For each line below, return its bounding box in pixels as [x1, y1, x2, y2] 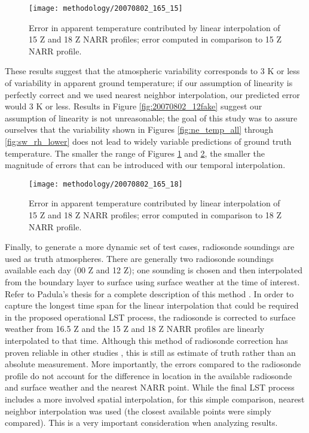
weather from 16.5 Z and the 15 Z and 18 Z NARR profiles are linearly [5, 322, 265, 335]
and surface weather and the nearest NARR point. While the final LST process [5, 381, 295, 394]
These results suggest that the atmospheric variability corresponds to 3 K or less [5, 65, 300, 77]
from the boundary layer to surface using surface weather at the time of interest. [5, 276, 300, 288]
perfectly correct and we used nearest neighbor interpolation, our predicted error [5, 88, 300, 100]
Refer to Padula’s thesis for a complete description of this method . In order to [5, 287, 294, 300]
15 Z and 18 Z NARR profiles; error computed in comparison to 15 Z [29, 33, 282, 45]
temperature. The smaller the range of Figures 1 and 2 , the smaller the [5, 147, 265, 159]
